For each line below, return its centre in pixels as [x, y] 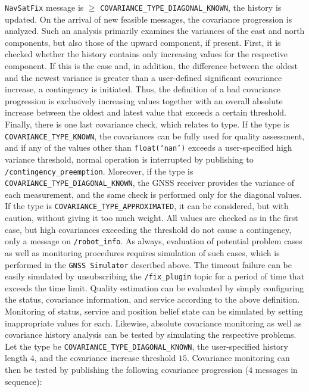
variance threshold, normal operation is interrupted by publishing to [129, 159]
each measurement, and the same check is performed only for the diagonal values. [153, 194]
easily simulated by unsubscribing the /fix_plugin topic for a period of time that [155, 276]
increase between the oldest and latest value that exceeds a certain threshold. [146, 112]
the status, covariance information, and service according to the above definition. [152, 299]
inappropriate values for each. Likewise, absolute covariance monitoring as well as [153, 323]
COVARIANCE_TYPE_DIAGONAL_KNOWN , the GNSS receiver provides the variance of [150, 183]
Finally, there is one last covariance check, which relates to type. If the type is [147, 124]
